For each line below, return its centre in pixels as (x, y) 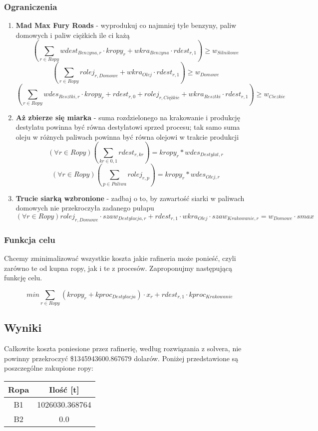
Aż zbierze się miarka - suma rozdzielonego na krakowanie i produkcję (128, 117)
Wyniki (23, 327)
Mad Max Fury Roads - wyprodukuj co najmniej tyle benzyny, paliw (126, 25)
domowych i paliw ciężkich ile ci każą (73, 35)
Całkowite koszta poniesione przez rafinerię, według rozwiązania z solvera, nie (123, 348)
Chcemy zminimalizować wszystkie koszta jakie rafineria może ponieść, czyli (120, 258)
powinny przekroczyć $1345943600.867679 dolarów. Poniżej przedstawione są (121, 358)
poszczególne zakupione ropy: (49, 368)
